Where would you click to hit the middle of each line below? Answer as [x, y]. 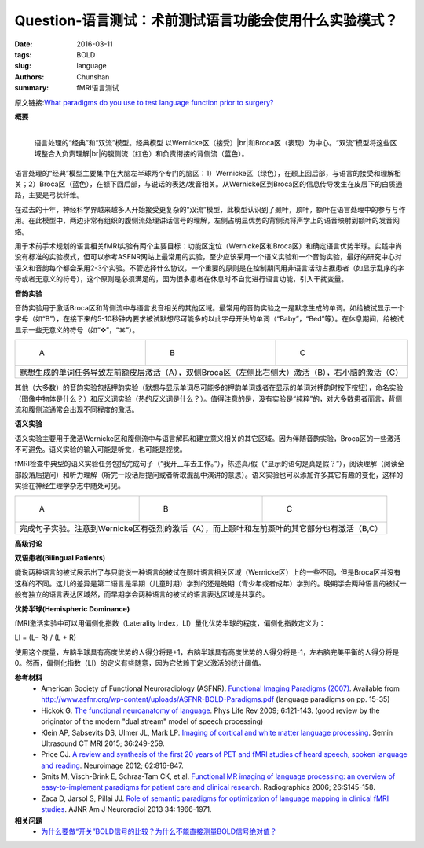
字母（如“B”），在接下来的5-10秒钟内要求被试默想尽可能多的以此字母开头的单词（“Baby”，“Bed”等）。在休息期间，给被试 [209, 319]
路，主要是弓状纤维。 [49, 195]
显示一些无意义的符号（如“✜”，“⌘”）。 [77, 329]
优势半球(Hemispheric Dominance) [72, 608]
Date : [24, 44]
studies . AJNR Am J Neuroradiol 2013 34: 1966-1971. [126, 809]
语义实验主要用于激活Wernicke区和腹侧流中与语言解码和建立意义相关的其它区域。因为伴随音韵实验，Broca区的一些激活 [208, 438]
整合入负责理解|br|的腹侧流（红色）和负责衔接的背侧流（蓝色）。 [144, 154]
